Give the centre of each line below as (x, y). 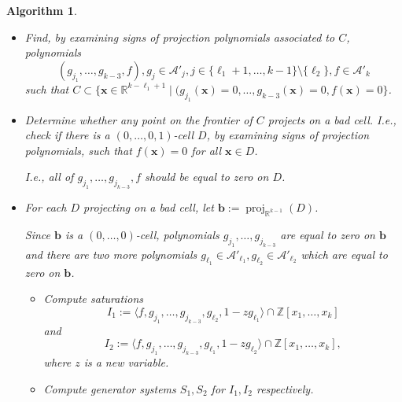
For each (46, 207)
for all (207, 150)
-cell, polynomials (177, 234)
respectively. (285, 388)
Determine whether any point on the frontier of (138, 119)
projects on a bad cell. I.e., (332, 119)
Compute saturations (94, 299)
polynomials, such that (78, 150)
